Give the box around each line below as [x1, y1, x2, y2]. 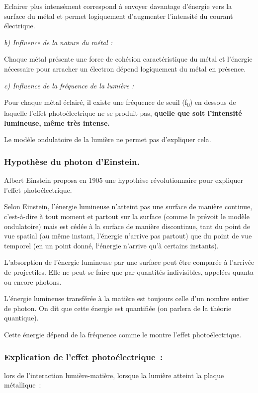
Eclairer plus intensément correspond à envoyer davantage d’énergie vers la [4, 1, 232, 11]
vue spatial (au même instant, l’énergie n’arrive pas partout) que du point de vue [4, 231, 252, 241]
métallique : [4, 380, 41, 390]
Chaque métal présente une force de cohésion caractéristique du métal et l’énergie [4, 54, 253, 64]
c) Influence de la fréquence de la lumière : [4, 80, 134, 90]
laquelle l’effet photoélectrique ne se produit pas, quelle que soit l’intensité [4, 108, 242, 118]
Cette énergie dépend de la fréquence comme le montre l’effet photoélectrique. [4, 329, 242, 339]
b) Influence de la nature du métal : [4, 37, 113, 47]
